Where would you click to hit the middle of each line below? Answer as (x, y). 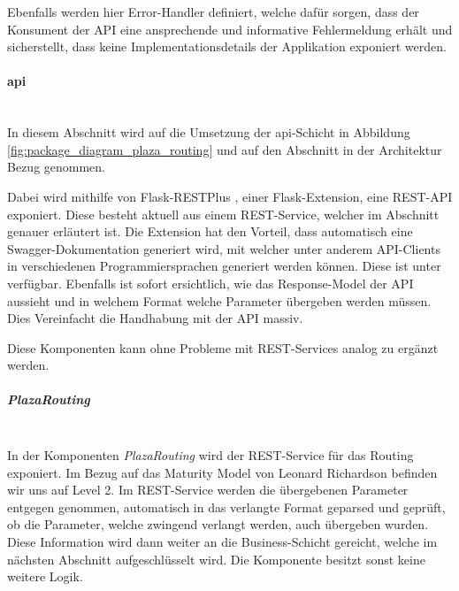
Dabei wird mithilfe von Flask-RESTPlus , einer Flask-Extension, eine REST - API (230, 196)
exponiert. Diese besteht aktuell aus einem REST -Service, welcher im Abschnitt (223, 214)
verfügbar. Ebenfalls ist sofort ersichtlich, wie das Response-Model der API (210, 283)
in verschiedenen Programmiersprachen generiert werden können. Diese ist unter (224, 266)
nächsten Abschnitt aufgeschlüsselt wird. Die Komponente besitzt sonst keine (216, 559)
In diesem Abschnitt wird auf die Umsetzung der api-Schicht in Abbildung (209, 132)
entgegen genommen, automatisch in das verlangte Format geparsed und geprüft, (226, 507)
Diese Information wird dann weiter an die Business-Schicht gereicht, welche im (222, 542)
